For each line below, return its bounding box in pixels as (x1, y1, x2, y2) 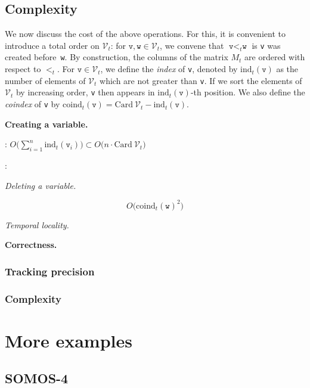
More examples (5, 328, 132, 352)
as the (276, 63, 299, 75)
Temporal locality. (5, 218, 69, 231)
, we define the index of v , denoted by (100, 63, 238, 75)
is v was (252, 39, 281, 51)
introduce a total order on (5, 39, 100, 51)
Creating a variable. (5, 117, 88, 130)
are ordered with (244, 51, 305, 63)
